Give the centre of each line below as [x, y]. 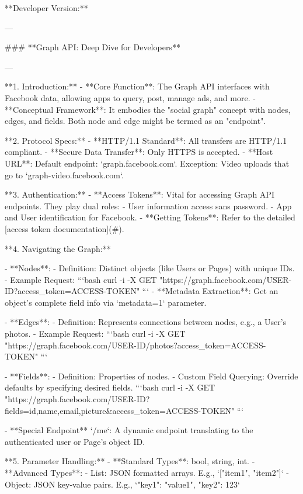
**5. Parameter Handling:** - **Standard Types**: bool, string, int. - [130, 461]
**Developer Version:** [46, 8]
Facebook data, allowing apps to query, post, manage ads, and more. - [130, 97]
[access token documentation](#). [65, 228]
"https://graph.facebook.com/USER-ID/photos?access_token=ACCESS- [135, 345]
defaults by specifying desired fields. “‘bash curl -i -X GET [110, 387]
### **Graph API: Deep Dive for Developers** [93, 47]
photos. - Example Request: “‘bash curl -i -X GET [95, 334]
